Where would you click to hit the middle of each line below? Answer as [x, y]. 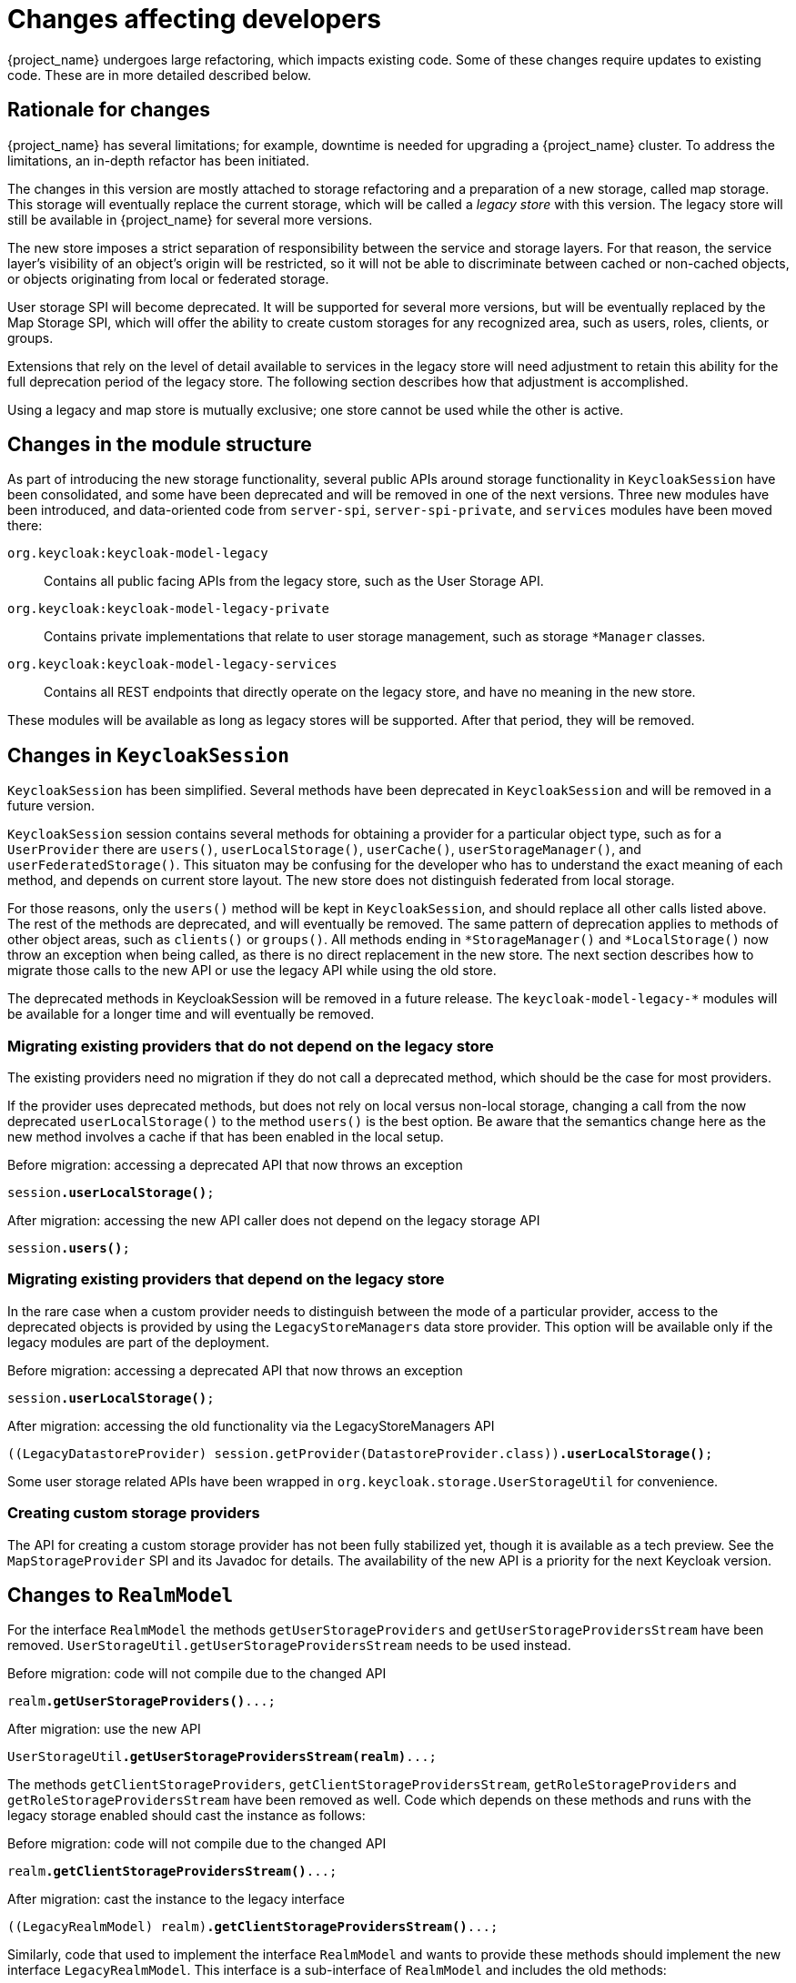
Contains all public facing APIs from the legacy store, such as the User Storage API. [294, 581]
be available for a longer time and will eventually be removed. [191, 1014]
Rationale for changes [109, 110]
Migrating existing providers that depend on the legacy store [226, 1279]
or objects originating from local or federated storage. [168, 278]
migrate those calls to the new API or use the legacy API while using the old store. [252, 971]
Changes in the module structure [160, 445]
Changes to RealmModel [121, 1595]
